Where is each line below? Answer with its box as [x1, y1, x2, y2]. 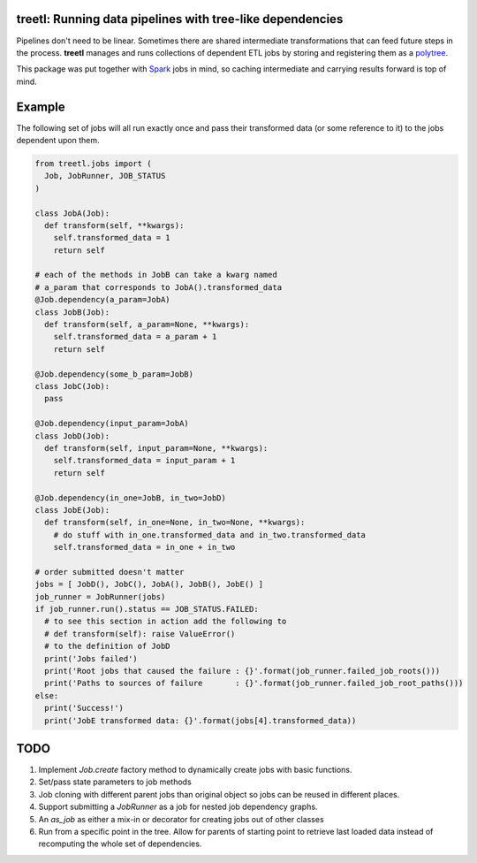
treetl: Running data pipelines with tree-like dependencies [16, 11, 344, 27]
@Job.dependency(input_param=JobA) [34, 418, 189, 429]
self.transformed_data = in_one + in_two [53, 542, 236, 553]
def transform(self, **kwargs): [44, 220, 185, 230]
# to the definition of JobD [44, 641, 171, 652]
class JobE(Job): [34, 505, 110, 515]
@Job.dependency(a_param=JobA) [34, 294, 171, 305]
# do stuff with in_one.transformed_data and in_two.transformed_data [53, 530, 367, 539]
